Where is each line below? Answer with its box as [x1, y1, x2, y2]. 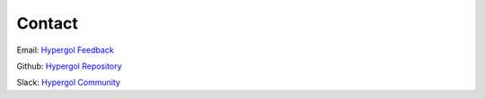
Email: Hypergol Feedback [16, 45, 114, 55]
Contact [16, 13, 78, 33]
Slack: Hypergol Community [16, 77, 121, 88]
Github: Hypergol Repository [16, 61, 122, 71]
